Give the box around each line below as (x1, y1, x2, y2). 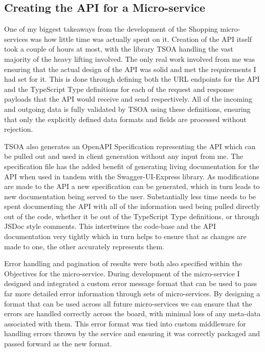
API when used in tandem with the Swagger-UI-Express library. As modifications (4, 171, 259, 181)
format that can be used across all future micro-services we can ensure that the (4, 298, 252, 309)
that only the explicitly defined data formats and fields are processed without (4, 113, 247, 124)
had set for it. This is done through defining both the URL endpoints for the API (4, 74, 260, 84)
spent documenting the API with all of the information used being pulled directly (4, 201, 260, 212)
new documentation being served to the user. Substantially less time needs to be (4, 191, 256, 201)
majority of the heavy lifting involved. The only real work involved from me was (4, 53, 255, 64)
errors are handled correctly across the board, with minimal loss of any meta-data (4, 308, 261, 319)
